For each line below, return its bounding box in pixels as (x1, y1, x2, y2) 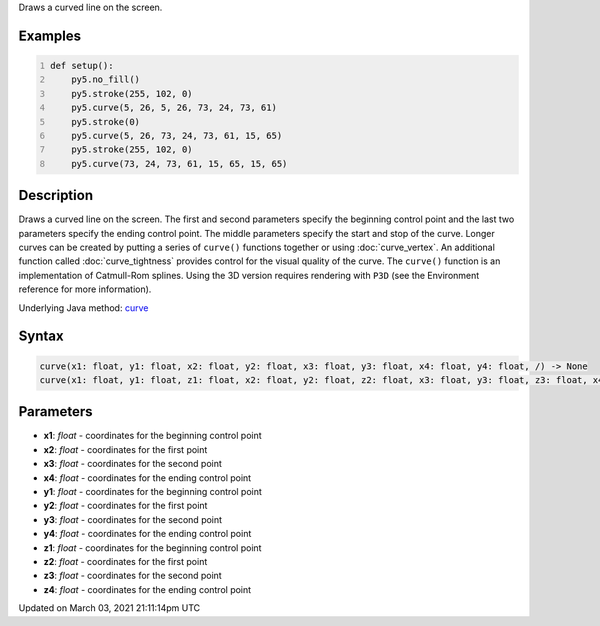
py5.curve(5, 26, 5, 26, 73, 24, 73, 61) (71, 102, 277, 114)
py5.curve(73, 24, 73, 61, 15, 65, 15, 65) (71, 158, 288, 169)
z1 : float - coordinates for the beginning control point (43, 541, 262, 554)
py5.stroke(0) (71, 116, 140, 127)
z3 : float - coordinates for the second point (43, 570, 222, 582)
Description (18, 187, 94, 204)
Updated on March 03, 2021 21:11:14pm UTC (18, 602, 201, 614)
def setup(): (50, 60, 114, 71)
